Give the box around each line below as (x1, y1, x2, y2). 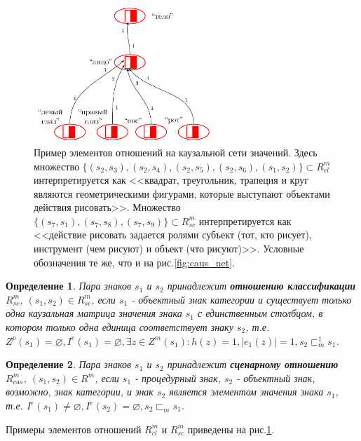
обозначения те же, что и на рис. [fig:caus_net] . (34, 255, 235, 269)
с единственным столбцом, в (198, 306, 323, 320)
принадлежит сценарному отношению (167, 357, 339, 372)
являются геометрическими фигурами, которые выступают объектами (34, 186, 330, 201)
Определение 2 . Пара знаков (6, 357, 132, 372)
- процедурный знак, (135, 370, 221, 385)
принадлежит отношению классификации (167, 278, 355, 293)
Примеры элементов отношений (6, 421, 142, 436)
